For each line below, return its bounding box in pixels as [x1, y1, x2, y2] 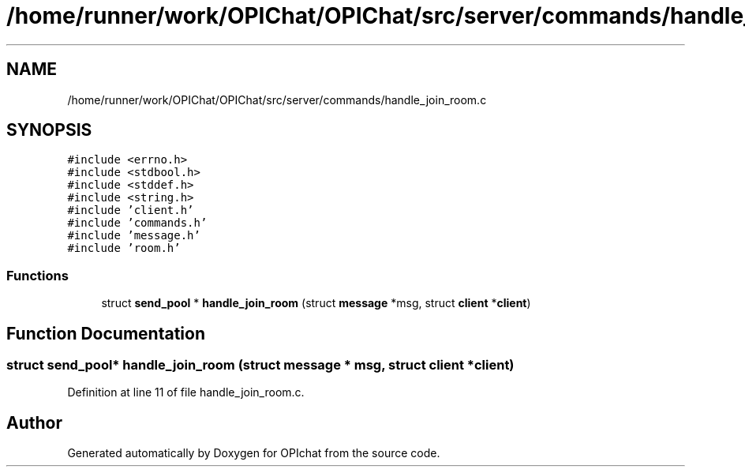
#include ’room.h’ [67, 242, 181, 255]
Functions [6, 267, 69, 283]
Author [6, 412, 62, 433]
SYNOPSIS [6, 120, 92, 141]
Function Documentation [6, 323, 205, 343]
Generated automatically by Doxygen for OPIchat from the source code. [67, 446, 440, 460]
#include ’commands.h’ [67, 216, 208, 230]
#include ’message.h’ [67, 229, 200, 242]
